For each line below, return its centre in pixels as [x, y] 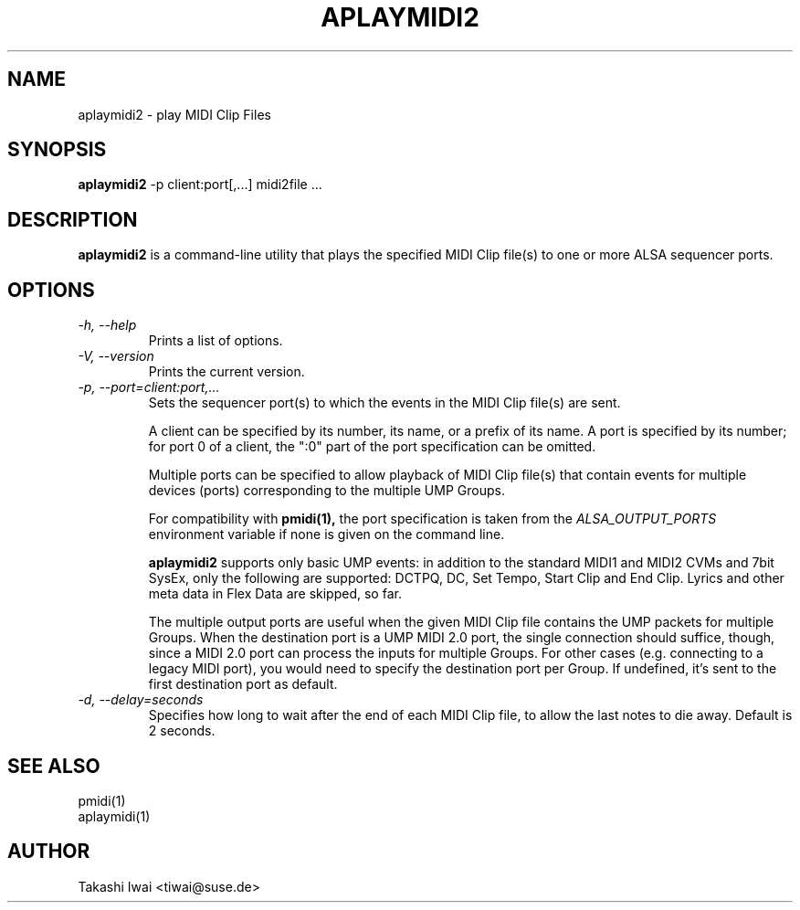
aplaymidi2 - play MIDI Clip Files [174, 114]
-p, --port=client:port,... [149, 387]
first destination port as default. [243, 684]
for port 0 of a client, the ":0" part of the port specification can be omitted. [372, 447]
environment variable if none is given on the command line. [326, 534]
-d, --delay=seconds [141, 700]
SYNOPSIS [57, 150]
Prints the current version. [226, 372]
